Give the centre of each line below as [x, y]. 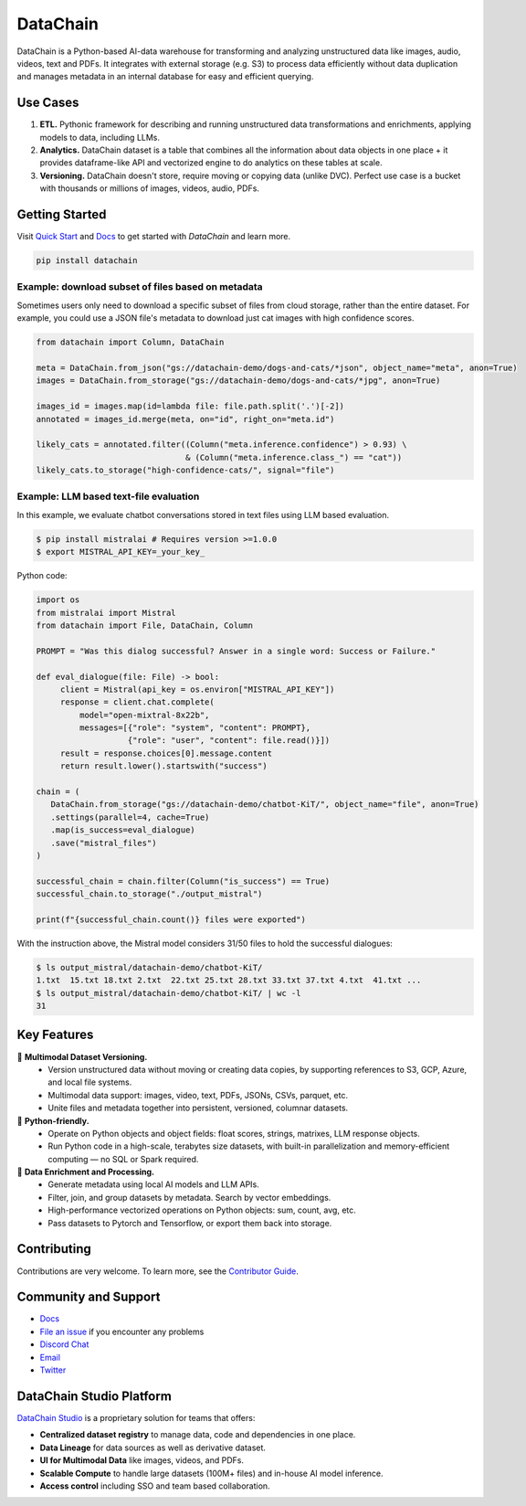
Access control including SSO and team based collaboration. [155, 1486]
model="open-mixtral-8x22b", [144, 715]
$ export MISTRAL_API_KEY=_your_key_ [121, 552]
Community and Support [89, 1297]
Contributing [54, 1249]
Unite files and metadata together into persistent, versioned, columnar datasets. [198, 1108]
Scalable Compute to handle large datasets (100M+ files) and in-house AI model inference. [211, 1473]
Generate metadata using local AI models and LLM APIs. [153, 1184]
